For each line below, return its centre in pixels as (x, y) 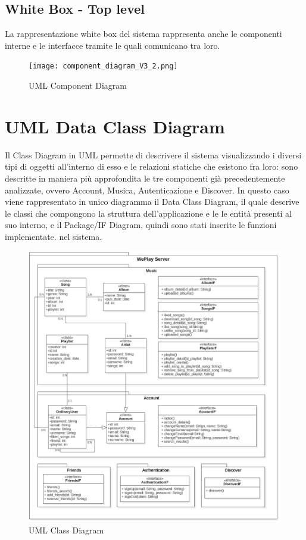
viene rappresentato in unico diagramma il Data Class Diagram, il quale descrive (152, 202)
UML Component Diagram (78, 85)
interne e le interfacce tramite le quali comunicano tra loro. (113, 45)
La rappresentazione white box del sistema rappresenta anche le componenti (143, 34)
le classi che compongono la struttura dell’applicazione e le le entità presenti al (148, 213)
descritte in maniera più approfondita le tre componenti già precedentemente (145, 178)
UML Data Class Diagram (115, 126)
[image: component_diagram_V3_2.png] (103, 66)
